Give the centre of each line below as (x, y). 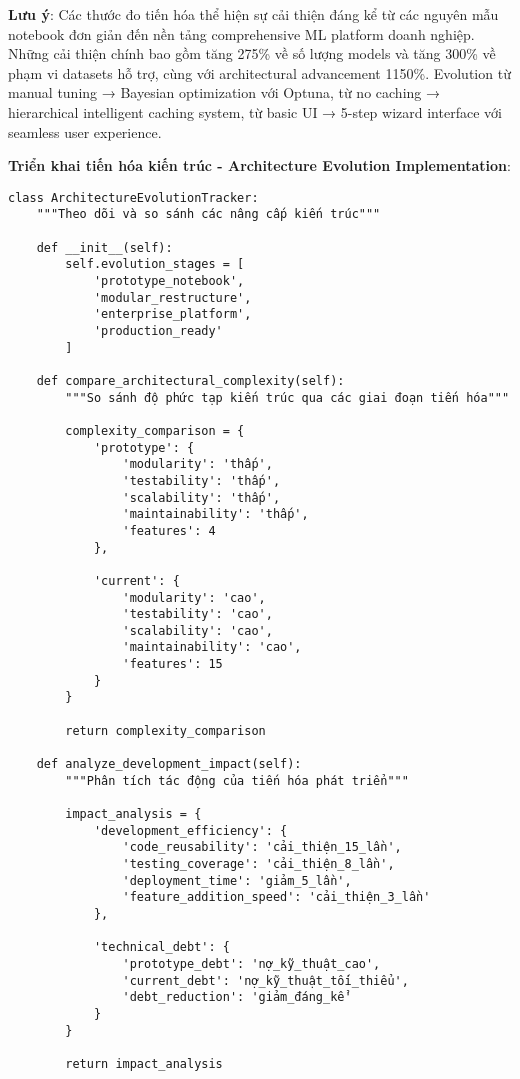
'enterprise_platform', (172, 314)
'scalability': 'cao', (197, 630)
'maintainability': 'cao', (212, 647)
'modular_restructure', (172, 297)
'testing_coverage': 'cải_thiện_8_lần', (258, 864)
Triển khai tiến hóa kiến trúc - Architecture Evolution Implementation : (259, 165)
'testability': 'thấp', (201, 480)
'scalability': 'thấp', (201, 497)
